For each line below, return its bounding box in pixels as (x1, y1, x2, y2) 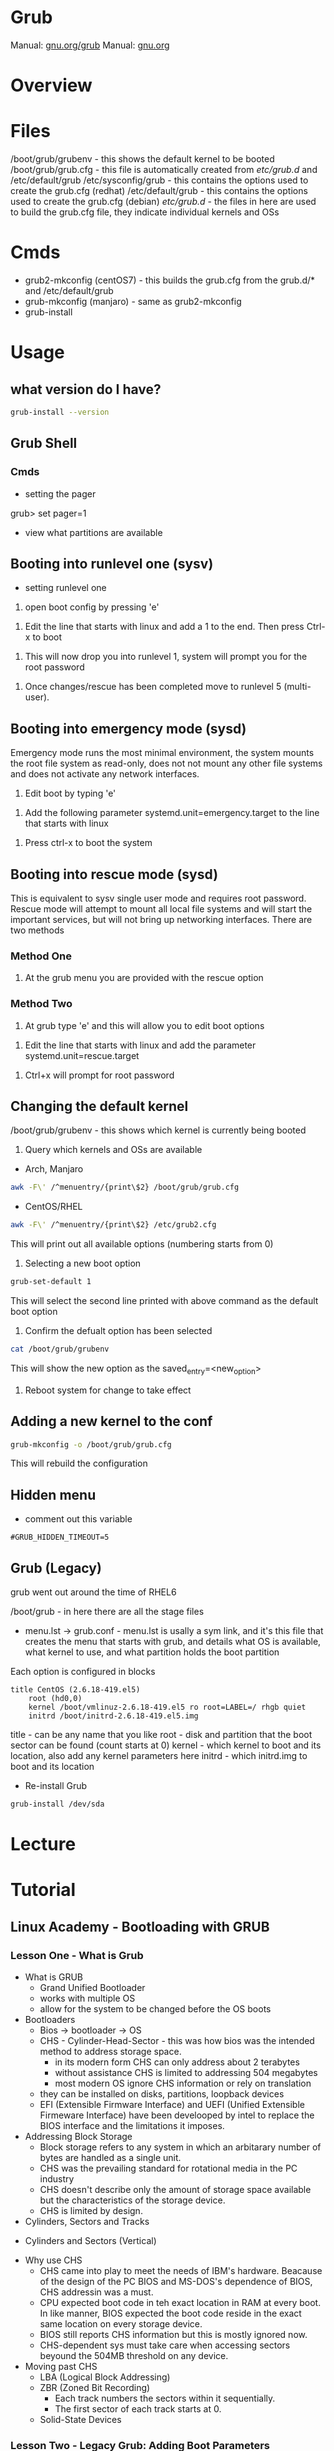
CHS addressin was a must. (39, 2286, 154, 2298)
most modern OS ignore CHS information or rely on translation (54, 2077, 312, 2089)
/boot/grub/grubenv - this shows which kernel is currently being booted (10, 1124, 307, 1136)
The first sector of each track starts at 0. (54, 2402, 222, 2415)
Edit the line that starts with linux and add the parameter (24, 1039, 257, 1051)
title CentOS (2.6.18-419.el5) (10, 1685, 141, 1695)
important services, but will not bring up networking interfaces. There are (10, 914, 313, 925)
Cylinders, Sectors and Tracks (24, 2215, 150, 2227)
